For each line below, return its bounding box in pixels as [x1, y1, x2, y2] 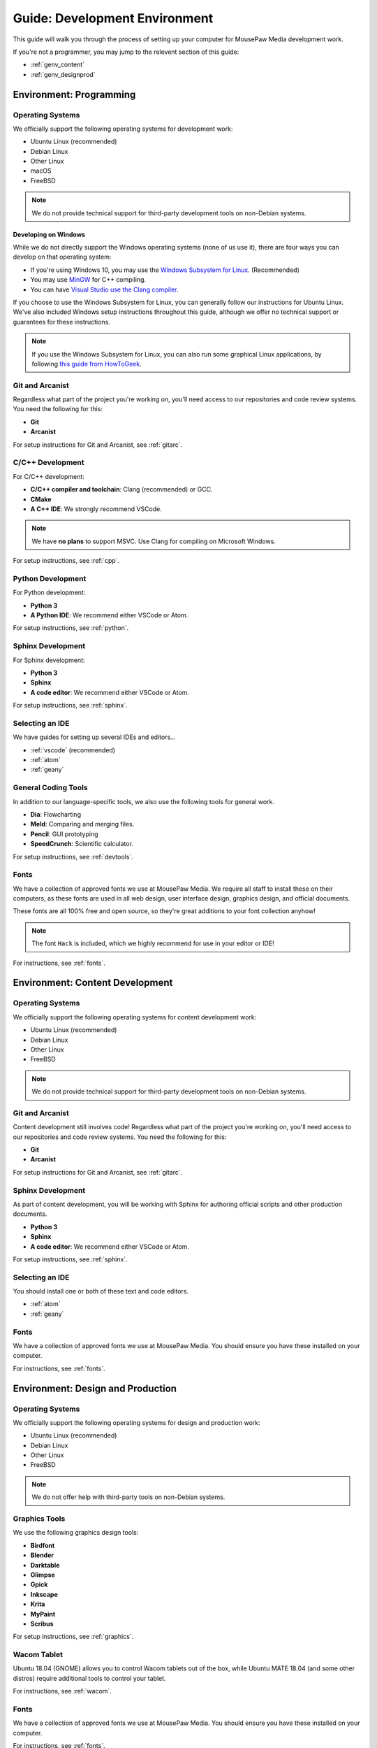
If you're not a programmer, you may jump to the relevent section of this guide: [13, 48, 239, 56]
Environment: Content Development [13, 977, 173, 989]
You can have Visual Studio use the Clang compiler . [30, 285, 179, 294]
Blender [30, 1551, 54, 1559]
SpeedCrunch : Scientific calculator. [30, 840, 134, 848]
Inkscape [30, 1590, 59, 1598]
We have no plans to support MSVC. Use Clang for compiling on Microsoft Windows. [31, 537, 276, 545]
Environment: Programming [13, 88, 136, 101]
